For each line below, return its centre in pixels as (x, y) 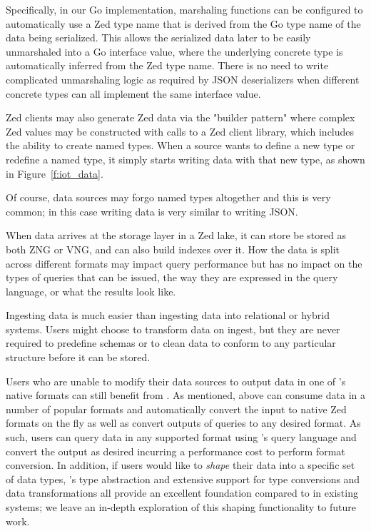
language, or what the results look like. (91, 291)
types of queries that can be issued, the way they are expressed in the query (172, 277)
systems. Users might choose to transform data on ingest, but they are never (173, 329)
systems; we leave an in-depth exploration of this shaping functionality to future (181, 507)
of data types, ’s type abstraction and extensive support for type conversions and (183, 479)
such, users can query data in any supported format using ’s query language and (181, 437)
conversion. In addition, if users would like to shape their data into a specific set (181, 465)
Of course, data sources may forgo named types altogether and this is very (168, 197)
